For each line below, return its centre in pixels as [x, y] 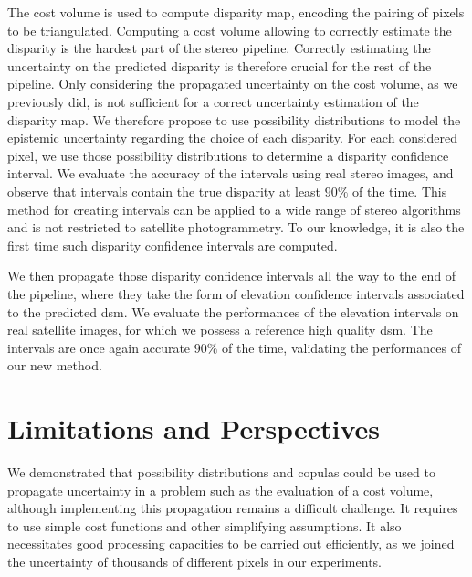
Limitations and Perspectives [194, 428]
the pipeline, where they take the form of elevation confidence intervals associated [236, 293]
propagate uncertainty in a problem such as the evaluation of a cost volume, [220, 490]
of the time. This [400, 191]
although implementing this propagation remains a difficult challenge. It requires [233, 508]
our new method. [55, 365]
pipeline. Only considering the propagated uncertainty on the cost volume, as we [233, 84]
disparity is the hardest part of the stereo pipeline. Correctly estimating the [219, 48]
